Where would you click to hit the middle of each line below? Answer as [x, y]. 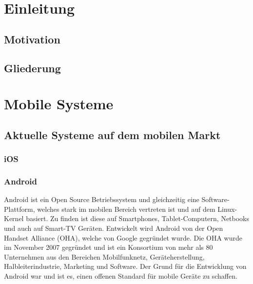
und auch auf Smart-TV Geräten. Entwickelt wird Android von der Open [114, 228]
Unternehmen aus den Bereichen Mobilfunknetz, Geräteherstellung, [104, 256]
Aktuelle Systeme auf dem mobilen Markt [112, 134]
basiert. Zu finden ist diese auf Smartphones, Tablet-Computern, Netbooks [138, 218]
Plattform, [19, 209]
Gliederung [32, 68]
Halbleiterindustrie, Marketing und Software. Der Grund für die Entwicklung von [125, 266]
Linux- [227, 209]
